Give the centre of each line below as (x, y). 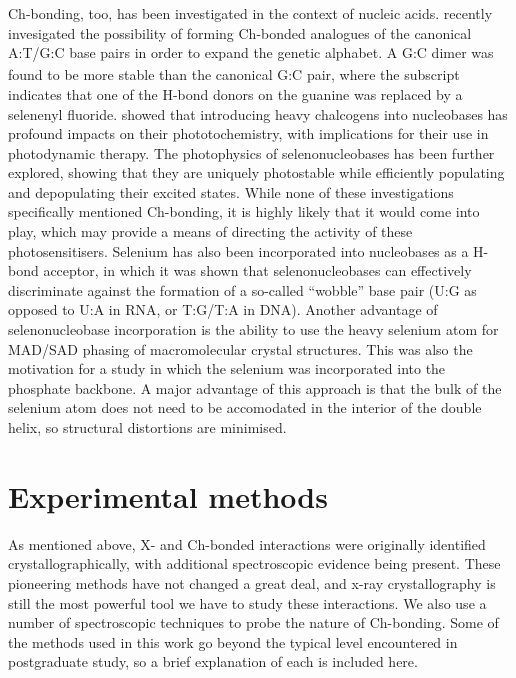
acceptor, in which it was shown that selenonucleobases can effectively (257, 270)
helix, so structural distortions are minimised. (147, 427)
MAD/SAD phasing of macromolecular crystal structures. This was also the (240, 348)
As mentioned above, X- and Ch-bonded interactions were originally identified (247, 543)
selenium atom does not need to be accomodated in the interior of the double (245, 407)
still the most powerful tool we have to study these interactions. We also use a (247, 602)
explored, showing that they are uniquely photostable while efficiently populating (256, 172)
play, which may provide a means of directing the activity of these (210, 231)
